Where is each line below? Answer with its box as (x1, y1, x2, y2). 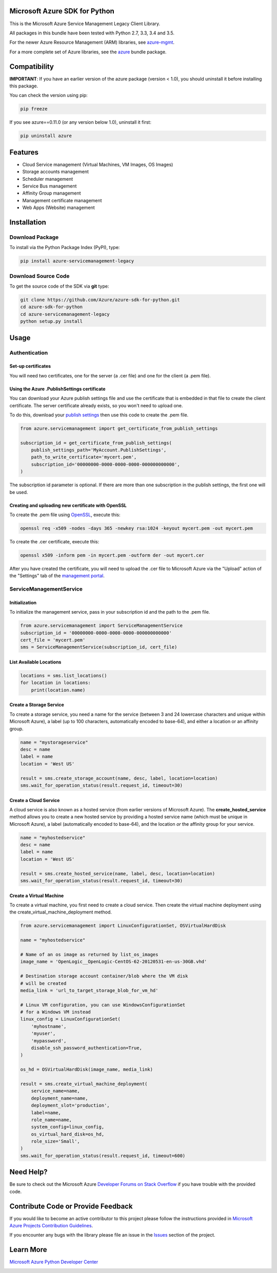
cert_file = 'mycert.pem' (20, 637, 86, 643)
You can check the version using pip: (9, 92, 88, 99)
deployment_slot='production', (31, 1103, 110, 1109)
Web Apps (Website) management (22, 204, 95, 211)
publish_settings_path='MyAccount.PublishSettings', (31, 447, 167, 453)
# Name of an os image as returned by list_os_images (20, 952, 159, 957)
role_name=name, (31, 1117, 72, 1123)
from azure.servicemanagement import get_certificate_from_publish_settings (20, 425, 218, 431)
